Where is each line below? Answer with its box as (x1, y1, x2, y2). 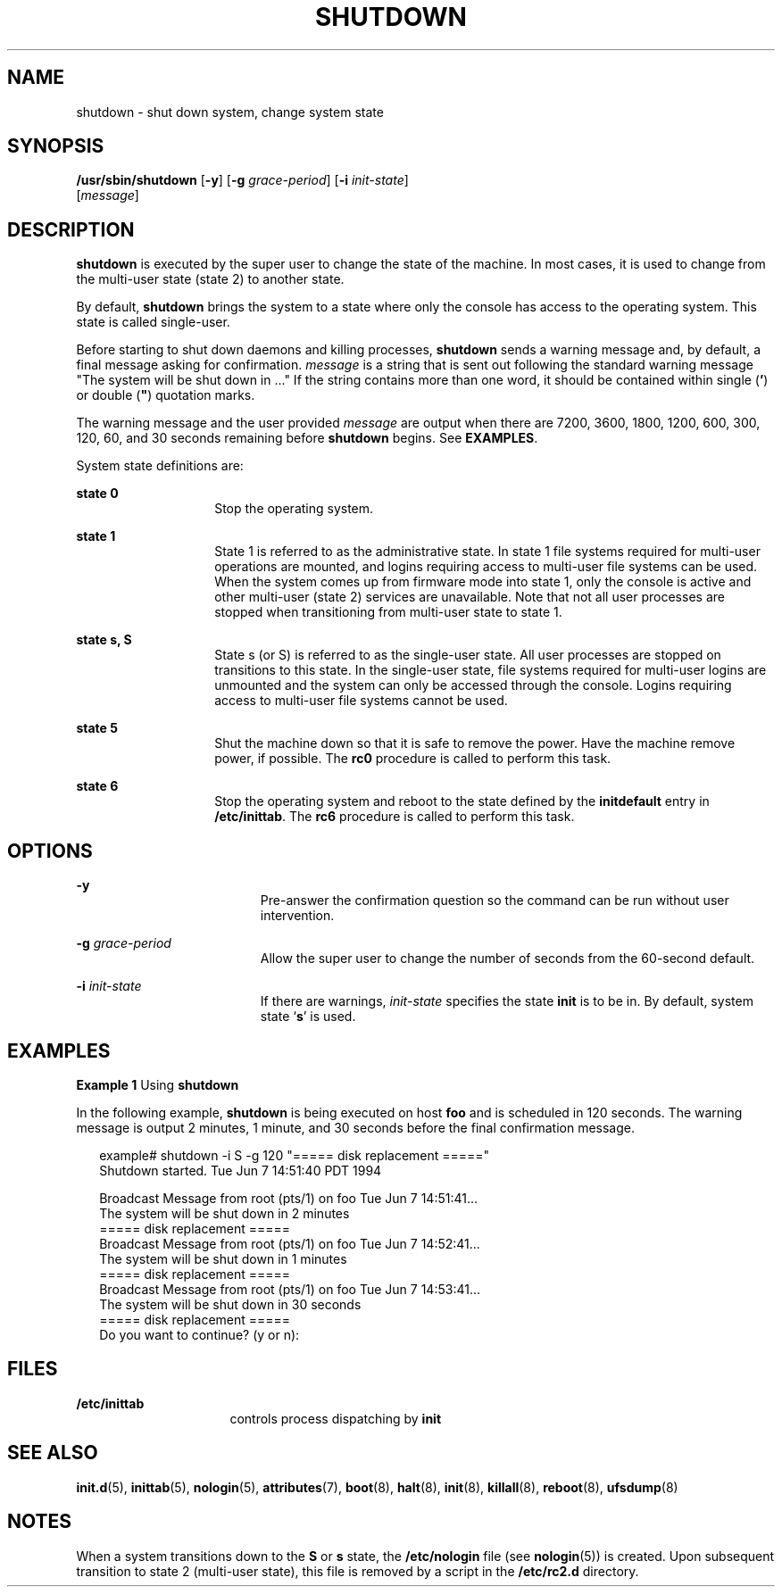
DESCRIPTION (7, 218, 135, 241)
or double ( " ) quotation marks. (76, 387, 255, 403)
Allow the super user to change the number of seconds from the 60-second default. (260, 951, 755, 967)
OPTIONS (7, 839, 93, 862)
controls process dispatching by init (229, 1410, 442, 1426)
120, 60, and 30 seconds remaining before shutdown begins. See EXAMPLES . (76, 430, 538, 446)
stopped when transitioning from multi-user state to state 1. (214, 604, 562, 620)
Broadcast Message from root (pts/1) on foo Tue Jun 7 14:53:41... (99, 1281, 480, 1297)
